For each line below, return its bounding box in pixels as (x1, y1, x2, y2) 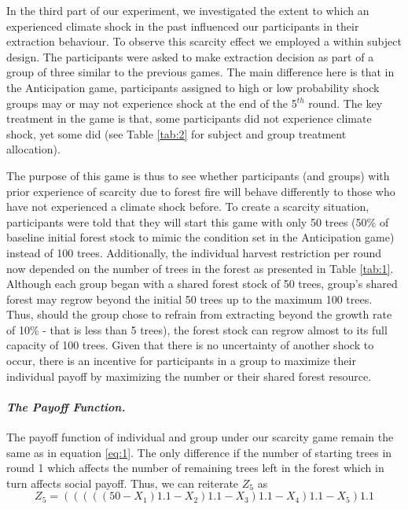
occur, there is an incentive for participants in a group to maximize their (6, 352, 356, 369)
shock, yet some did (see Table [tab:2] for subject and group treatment (6, 125, 347, 142)
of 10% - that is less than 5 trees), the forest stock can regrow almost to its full (6, 321, 388, 337)
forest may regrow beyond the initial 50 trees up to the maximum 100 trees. (6, 290, 373, 307)
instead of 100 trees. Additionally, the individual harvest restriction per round (6, 244, 382, 260)
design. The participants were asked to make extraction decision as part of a (6, 48, 374, 65)
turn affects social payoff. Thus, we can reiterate (6, 474, 239, 491)
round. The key (308, 94, 383, 111)
